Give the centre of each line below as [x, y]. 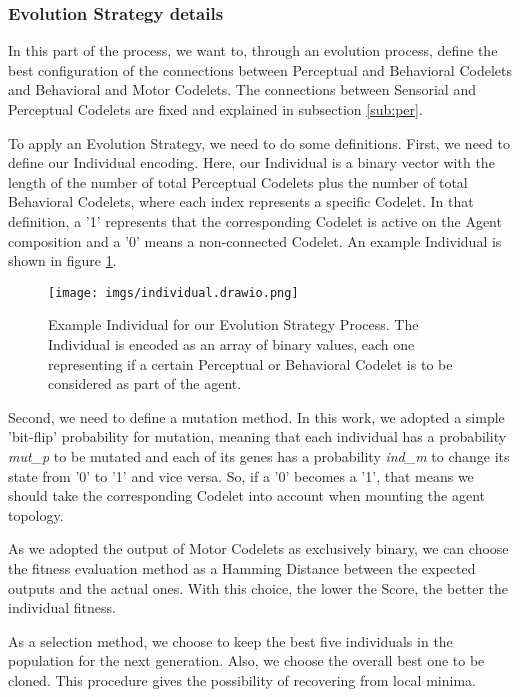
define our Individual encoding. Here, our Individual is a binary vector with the [251, 162]
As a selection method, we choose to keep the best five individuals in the [230, 640]
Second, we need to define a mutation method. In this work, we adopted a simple [256, 416]
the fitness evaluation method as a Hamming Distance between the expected [242, 567]
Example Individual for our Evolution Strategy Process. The [233, 324]
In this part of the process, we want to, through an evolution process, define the [253, 50]
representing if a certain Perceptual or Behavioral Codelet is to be [250, 363]
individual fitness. [62, 607]
